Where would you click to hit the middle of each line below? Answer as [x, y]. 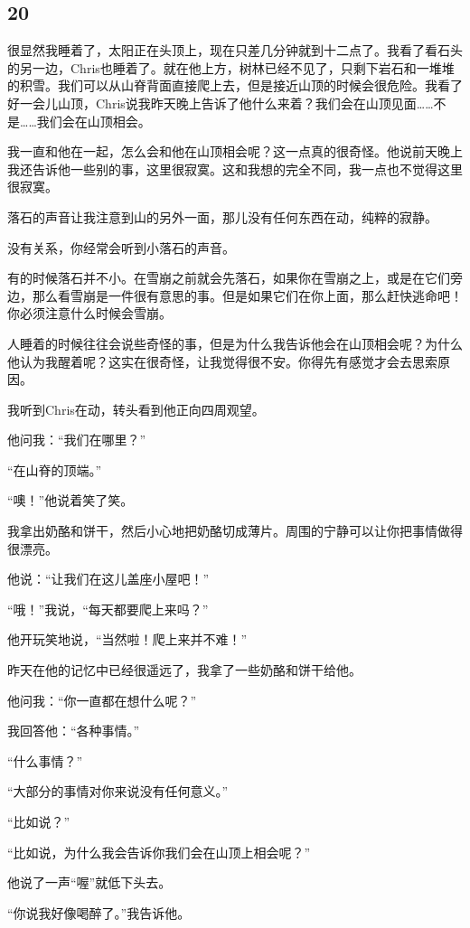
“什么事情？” [45, 760]
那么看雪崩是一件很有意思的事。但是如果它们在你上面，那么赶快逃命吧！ [247, 295]
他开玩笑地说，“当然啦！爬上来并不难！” [127, 639]
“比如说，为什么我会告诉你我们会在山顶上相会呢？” [159, 852]
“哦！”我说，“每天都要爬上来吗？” [108, 609]
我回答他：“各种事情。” [74, 731]
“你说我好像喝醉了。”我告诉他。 [99, 912]
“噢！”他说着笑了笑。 [70, 500]
